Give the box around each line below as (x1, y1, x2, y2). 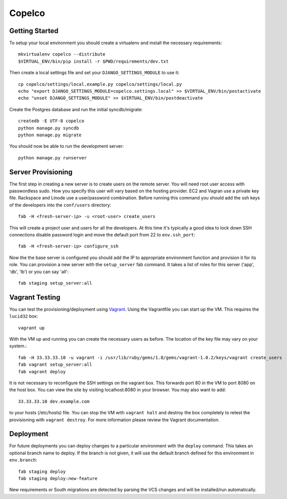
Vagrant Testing (9, 293, 61, 302)
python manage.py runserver (18, 155, 87, 160)
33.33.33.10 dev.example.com (18, 398, 90, 404)
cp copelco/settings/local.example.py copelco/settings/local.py (18, 81, 182, 87)
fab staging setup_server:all (18, 280, 93, 286)
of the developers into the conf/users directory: (9, 202, 111, 208)
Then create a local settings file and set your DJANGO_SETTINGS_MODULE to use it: (9, 70, 180, 76)
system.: (9, 343, 27, 349)
